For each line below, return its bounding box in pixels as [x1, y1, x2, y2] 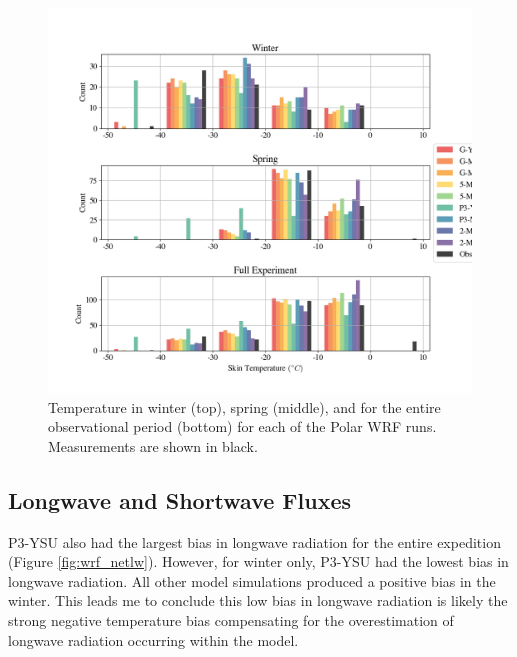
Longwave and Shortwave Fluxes [8, 484, 352, 515]
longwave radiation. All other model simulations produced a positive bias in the [8, 570, 496, 591]
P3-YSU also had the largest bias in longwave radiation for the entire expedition [8, 531, 501, 552]
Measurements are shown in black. [48, 435, 258, 456]
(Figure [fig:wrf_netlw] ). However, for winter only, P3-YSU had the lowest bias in [8, 551, 509, 572]
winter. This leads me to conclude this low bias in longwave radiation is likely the [8, 590, 508, 611]
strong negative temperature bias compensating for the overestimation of [8, 610, 454, 631]
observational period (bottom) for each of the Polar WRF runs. [48, 416, 437, 437]
